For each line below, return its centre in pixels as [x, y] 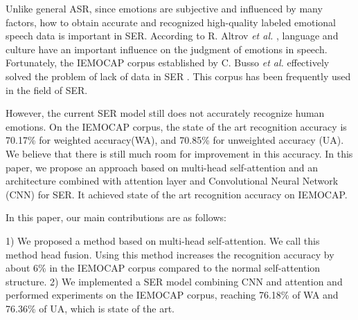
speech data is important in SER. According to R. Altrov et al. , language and [172, 36]
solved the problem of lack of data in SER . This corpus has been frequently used [178, 76]
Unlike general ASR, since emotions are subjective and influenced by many [164, 8]
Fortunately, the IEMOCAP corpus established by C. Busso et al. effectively [168, 63]
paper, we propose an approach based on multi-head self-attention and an [162, 167]
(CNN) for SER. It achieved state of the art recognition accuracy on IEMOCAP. [177, 194]
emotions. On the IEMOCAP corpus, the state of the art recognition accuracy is [176, 126]
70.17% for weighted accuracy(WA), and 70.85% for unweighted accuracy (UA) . [175, 140]
